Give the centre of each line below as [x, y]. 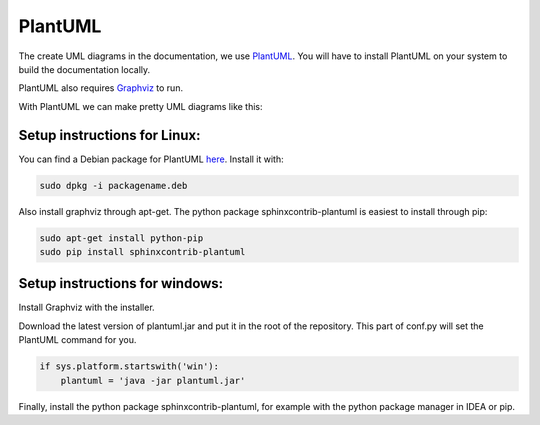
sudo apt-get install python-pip [121, 238]
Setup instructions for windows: [121, 283]
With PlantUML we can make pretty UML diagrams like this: [141, 106]
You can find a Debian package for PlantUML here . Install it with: [151, 159]
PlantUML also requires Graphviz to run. [101, 88]
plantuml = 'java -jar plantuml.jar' [153, 380]
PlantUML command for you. [77, 340]
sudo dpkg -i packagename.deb [113, 185]
